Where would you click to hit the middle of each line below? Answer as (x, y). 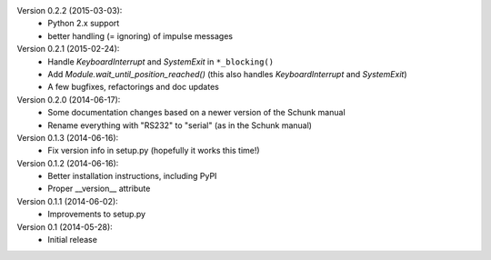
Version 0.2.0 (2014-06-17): (69, 99)
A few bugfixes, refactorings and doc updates (134, 87)
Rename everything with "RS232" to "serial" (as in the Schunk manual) (180, 125)
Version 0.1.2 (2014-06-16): (68, 163)
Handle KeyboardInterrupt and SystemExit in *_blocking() (161, 61)
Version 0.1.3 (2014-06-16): (68, 137)
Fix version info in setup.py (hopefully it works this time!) (154, 151)
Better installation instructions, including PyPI (132, 176)
